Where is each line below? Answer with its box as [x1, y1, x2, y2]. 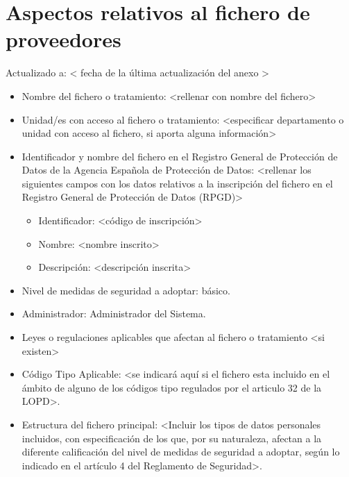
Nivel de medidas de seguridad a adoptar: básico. [22, 283, 230, 297]
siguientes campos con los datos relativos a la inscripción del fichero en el [22, 176, 333, 190]
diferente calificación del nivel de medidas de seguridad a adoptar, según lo [22, 444, 340, 459]
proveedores [6, 25, 121, 53]
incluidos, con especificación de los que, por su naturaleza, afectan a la [22, 430, 322, 445]
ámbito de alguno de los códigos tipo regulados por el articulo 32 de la [22, 380, 322, 394]
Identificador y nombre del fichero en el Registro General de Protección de [22, 149, 338, 163]
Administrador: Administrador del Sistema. [22, 306, 206, 321]
